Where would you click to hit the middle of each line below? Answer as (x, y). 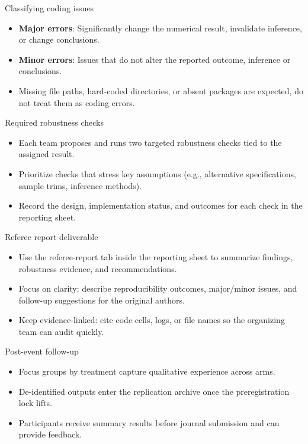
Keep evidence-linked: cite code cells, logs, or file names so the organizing (152, 320)
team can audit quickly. (61, 331)
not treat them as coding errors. (77, 102)
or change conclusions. (59, 39)
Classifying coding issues (49, 8)
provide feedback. (50, 434)
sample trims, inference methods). (80, 185)
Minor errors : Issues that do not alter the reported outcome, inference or (155, 59)
